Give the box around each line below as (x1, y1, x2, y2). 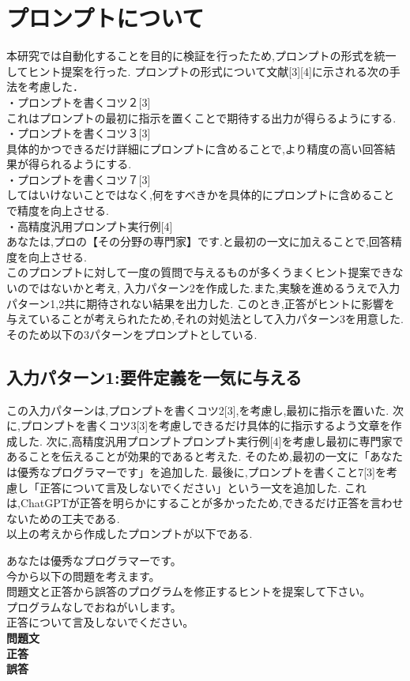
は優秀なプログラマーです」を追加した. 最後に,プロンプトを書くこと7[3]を (6, 463, 386, 480)
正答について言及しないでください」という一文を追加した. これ (39, 479, 367, 495)
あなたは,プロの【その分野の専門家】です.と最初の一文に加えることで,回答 (6, 233, 391, 250)
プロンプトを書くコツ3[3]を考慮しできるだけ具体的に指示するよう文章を (20, 417, 391, 434)
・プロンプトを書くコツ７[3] (6, 171, 151, 187)
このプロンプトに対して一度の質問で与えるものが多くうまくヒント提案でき (6, 264, 393, 280)
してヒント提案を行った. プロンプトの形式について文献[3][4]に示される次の (6, 62, 389, 79)
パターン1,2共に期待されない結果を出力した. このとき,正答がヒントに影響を (6, 295, 395, 311)
